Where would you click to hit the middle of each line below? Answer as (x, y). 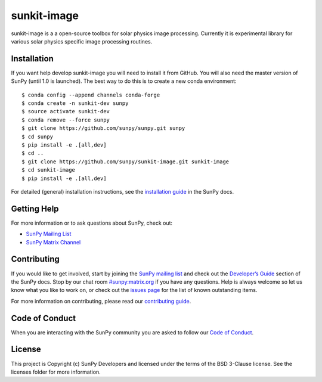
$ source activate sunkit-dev (66, 111)
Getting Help (35, 209)
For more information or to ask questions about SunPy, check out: (92, 223)
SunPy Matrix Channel (53, 242)
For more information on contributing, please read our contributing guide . (101, 301)
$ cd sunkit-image (49, 170)
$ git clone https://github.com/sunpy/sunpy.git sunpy (103, 128)
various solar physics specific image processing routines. (82, 41)
